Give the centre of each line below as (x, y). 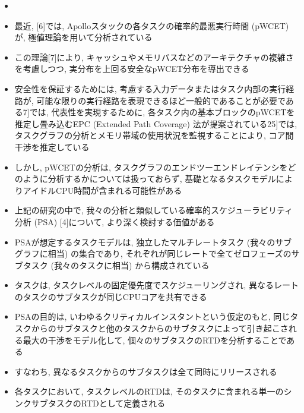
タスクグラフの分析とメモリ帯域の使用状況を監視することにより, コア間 (154, 135)
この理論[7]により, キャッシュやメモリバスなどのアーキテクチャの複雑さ (154, 57)
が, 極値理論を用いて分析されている (83, 37)
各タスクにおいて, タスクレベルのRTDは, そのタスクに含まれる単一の (149, 391)
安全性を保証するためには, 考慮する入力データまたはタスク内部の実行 (150, 88)
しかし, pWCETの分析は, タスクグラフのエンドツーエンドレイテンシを (151, 167)
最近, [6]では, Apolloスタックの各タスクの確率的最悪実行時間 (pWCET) (152, 25)
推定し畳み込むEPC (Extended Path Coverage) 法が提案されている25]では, (156, 123)
